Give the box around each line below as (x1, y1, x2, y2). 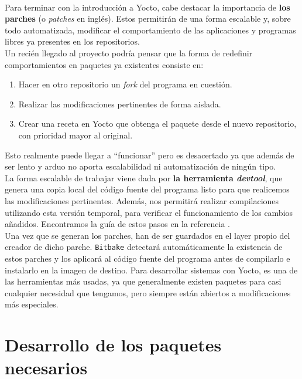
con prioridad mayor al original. (18, 128, 133, 141)
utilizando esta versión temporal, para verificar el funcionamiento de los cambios (5, 206, 293, 218)
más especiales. (5, 298, 59, 310)
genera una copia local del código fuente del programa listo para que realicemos (5, 183, 290, 195)
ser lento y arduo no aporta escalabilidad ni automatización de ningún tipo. (5, 160, 276, 172)
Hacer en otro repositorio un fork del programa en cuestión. (18, 78, 232, 90)
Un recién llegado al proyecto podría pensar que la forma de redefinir (5, 46, 253, 59)
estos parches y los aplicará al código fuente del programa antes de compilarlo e (5, 252, 290, 264)
